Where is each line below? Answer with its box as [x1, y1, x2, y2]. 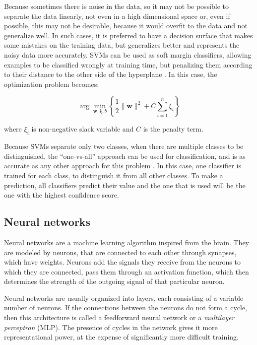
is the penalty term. [143, 124, 203, 134]
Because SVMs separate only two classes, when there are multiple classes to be [4, 141, 244, 151]
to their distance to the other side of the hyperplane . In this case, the [4, 69, 217, 79]
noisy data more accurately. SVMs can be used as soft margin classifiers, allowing [4, 49, 252, 60]
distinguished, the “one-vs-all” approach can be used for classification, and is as [4, 150, 246, 161]
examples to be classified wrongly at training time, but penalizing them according [4, 59, 253, 69]
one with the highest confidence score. [4, 190, 119, 200]
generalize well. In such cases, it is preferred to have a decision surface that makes [4, 30, 253, 40]
